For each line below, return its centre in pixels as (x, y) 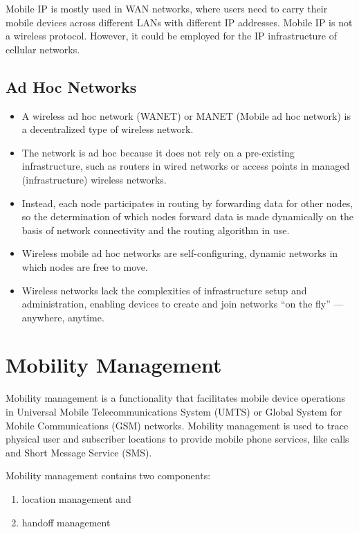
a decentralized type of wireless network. (108, 129)
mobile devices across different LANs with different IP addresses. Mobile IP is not (179, 22)
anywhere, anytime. (63, 317)
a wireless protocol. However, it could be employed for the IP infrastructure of (172, 36)
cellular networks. (43, 49)
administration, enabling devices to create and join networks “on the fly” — (183, 304)
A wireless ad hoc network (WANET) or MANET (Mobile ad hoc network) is (186, 115)
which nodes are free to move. (85, 266)
